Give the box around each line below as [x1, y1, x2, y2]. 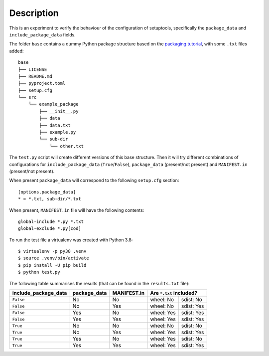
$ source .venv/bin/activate [18, 255, 89, 261]
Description [9, 7, 59, 18]
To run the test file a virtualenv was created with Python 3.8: [9, 237, 133, 243]
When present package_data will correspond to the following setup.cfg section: [9, 178, 179, 183]
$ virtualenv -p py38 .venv [18, 248, 87, 254]
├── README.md [18, 73, 52, 79]
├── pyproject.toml [18, 80, 66, 86]
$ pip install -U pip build [18, 262, 87, 268]
